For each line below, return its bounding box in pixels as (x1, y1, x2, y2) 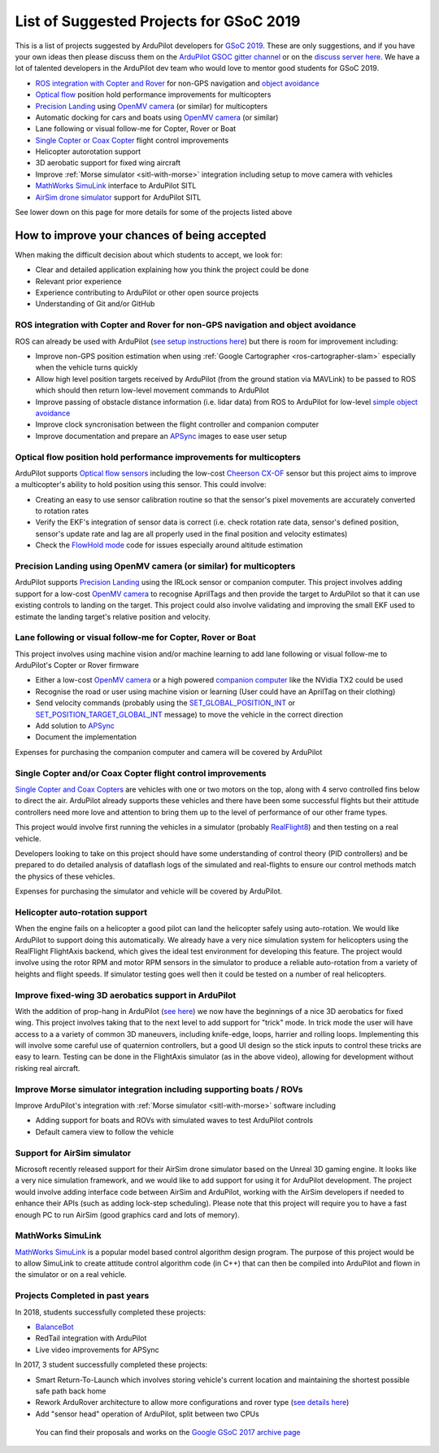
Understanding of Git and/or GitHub (35, 299, 155, 309)
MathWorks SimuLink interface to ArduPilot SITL (35, 181, 197, 191)
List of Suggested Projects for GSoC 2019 (15, 12, 301, 30)
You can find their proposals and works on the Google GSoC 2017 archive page (35, 1428, 301, 1438)
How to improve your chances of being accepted (15, 228, 267, 242)
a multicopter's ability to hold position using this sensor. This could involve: (15, 480, 267, 489)
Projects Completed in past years (15, 1290, 150, 1302)
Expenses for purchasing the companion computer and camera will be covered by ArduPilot (15, 747, 323, 757)
